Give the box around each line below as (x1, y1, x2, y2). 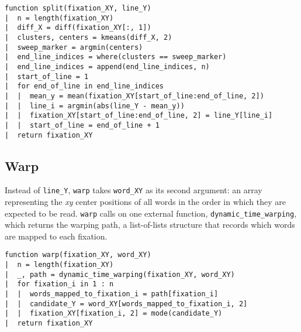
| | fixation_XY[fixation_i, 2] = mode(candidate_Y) (5, 309, 223, 318)
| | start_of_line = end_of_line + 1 (5, 121, 160, 129)
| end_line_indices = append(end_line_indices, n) (5, 62, 210, 71)
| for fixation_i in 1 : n (5, 280, 114, 289)
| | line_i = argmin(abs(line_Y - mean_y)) (5, 101, 185, 110)
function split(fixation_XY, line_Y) (5, 4, 151, 12)
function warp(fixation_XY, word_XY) (5, 251, 151, 259)
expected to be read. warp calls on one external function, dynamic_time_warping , (5, 207, 297, 219)
